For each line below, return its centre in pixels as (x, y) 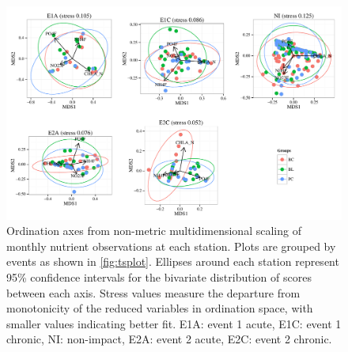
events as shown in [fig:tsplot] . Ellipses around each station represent (173, 261)
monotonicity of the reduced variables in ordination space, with (160, 308)
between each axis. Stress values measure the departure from (153, 292)
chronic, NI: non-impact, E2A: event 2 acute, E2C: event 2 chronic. (169, 339)
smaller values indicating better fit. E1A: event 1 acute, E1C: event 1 (174, 323)
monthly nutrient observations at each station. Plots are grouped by (171, 246)
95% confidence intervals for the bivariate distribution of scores (159, 276)
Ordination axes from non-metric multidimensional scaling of (154, 231)
